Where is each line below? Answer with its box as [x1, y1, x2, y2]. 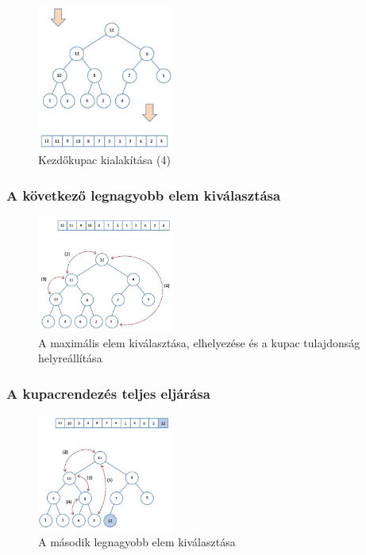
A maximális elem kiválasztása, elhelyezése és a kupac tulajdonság [38, 334, 360, 350]
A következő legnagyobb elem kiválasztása [6, 185, 281, 205]
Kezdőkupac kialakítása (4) [38, 151, 171, 168]
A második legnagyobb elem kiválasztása [38, 534, 236, 550]
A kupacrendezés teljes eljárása [6, 383, 210, 403]
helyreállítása [38, 350, 102, 366]
